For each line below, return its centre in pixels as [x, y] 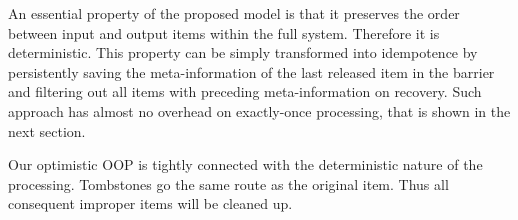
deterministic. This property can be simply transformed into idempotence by [243, 52]
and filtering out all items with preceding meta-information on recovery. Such [245, 91]
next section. [47, 130]
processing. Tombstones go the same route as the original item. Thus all [228, 183]
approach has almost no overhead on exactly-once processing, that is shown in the [259, 110]
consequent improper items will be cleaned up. [150, 203]
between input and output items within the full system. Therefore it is [224, 32]
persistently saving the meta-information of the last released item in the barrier [251, 71]
